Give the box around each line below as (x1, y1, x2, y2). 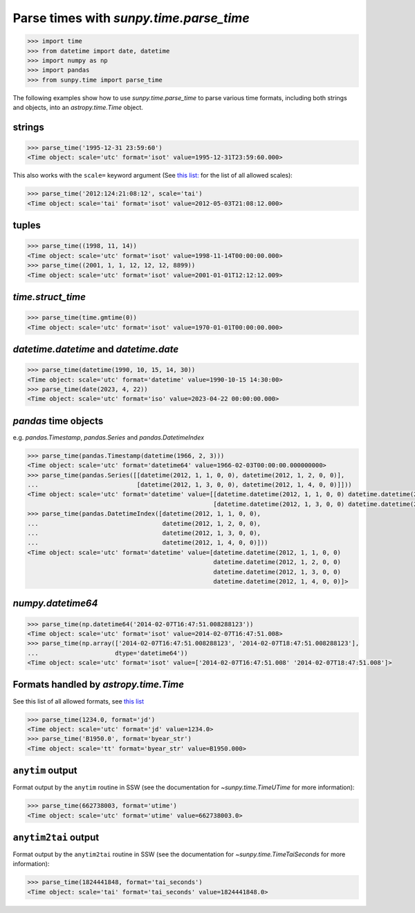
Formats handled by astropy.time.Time (12, 679, 185, 690)
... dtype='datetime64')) (27, 649, 188, 657)
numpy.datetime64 (12, 598, 98, 610)
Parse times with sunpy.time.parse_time (12, 10, 250, 26)
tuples (12, 220, 41, 232)
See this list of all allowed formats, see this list (12, 697, 145, 705)
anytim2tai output (12, 831, 100, 843)
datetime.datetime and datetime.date (12, 343, 179, 355)
